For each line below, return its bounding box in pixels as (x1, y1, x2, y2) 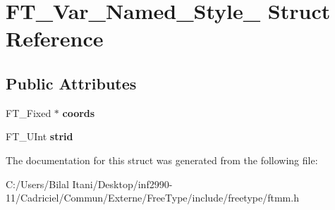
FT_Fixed (6, 105, 51, 120)
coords (62, 105, 95, 120)
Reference (6, 24, 104, 53)
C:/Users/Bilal (6, 176, 69, 191)
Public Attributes (6, 72, 137, 94)
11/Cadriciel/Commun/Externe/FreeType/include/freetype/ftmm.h (6, 190, 299, 205)
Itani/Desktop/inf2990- (72, 176, 173, 191)
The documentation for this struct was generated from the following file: (6, 152, 318, 167)
